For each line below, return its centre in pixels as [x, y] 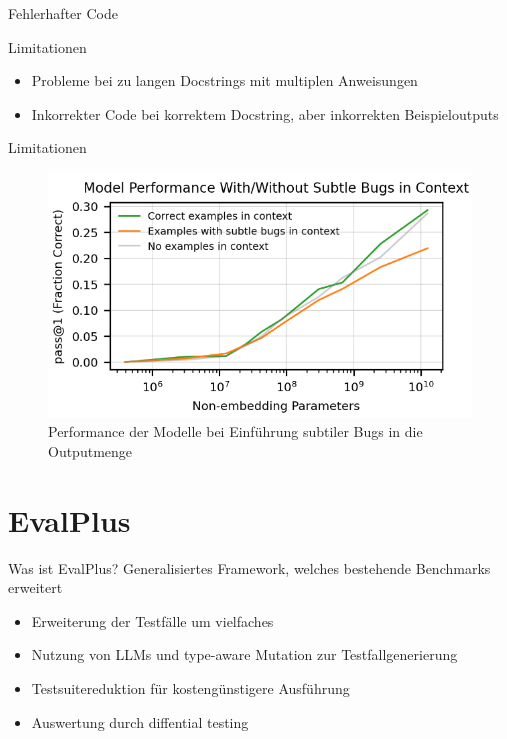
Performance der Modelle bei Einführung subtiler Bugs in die [235, 431]
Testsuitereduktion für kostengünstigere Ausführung [190, 688]
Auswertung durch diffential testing [140, 721]
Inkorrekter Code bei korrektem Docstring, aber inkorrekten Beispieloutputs [265, 113]
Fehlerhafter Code [63, 13]
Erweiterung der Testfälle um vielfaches [152, 620]
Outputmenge [90, 450]
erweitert [35, 587]
